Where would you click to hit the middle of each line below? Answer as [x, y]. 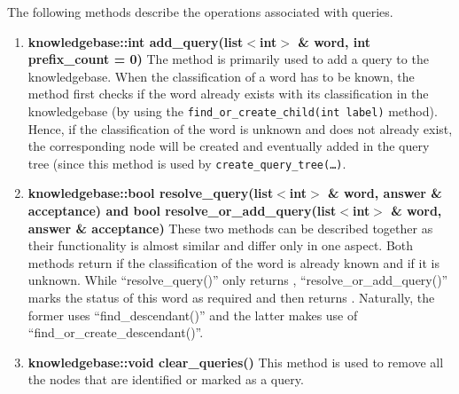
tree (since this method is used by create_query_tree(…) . [187, 163]
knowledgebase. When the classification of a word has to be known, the [221, 76]
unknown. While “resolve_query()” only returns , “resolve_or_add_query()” [238, 280]
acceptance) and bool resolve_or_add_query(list [182, 211]
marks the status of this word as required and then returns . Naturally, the [231, 298]
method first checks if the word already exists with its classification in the [228, 94]
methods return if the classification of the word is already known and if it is [233, 262]
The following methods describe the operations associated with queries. [200, 12]
